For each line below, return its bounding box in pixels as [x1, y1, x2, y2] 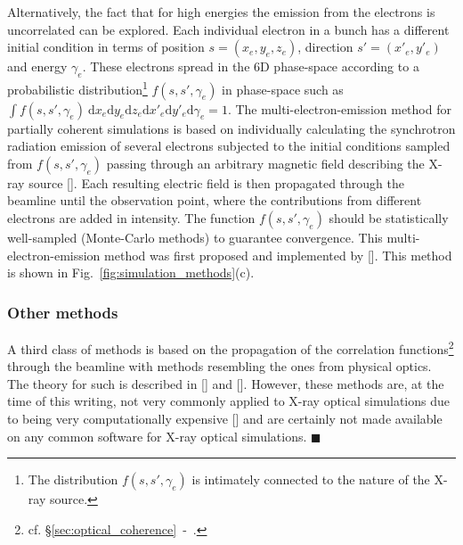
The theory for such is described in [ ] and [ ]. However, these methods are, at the [7, 374, 444, 392]
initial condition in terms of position [7, 37, 205, 56]
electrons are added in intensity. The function [7, 209, 256, 227]
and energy [7, 57, 68, 76]
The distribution [28, 470, 118, 489]
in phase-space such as [222, 79, 344, 98]
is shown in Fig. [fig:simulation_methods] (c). [7, 263, 255, 282]
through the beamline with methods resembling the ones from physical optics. [7, 357, 432, 376]
